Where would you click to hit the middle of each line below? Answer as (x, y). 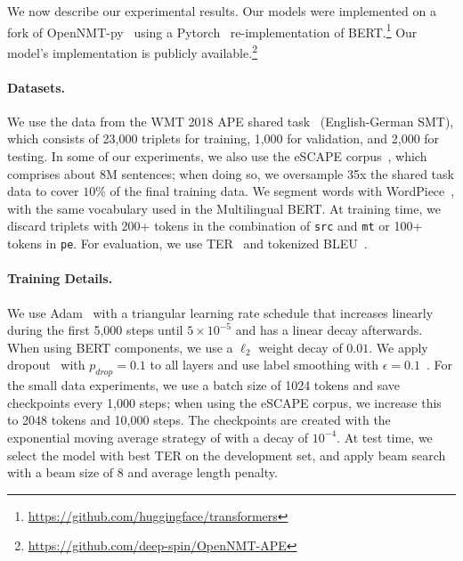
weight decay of (301, 347)
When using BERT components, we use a (120, 347)
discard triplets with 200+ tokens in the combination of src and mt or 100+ (215, 226)
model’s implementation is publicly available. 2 (132, 51)
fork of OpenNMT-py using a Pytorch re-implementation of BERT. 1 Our (212, 30)
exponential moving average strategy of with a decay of (158, 437)
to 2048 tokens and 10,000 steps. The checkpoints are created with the (199, 420)
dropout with (46, 365)
